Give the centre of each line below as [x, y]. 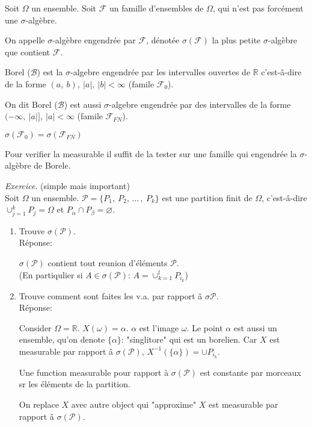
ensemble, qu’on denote [62, 339]
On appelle [25, 40]
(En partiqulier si [51, 274]
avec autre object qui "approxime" [134, 404]
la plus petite [236, 40]
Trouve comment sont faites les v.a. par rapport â [111, 295]
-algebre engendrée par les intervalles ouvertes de [161, 72]
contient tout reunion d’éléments [108, 263]
